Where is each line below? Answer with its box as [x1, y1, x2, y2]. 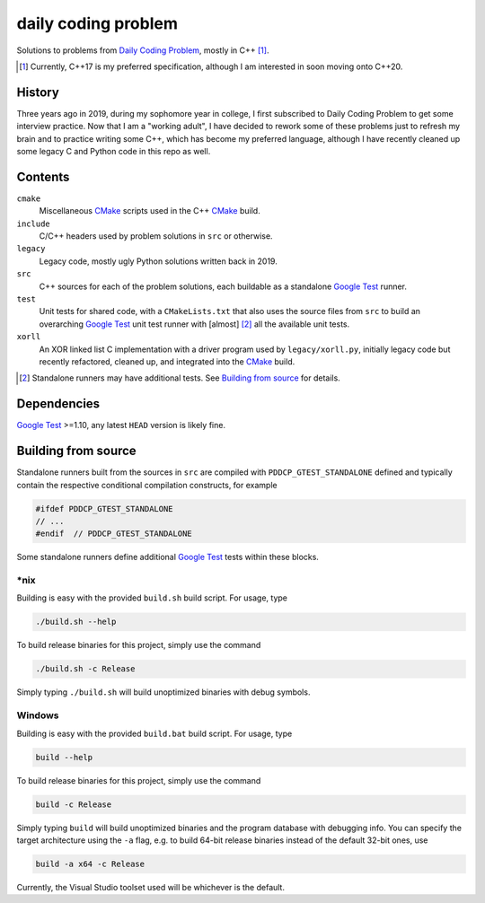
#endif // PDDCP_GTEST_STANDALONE [35, 529, 192, 539]
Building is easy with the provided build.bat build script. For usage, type [16, 728, 293, 739]
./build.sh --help [35, 617, 117, 627]
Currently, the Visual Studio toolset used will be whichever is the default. [16, 881, 285, 892]
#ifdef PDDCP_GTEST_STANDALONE [35, 504, 174, 513]
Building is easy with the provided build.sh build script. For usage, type [16, 592, 287, 603]
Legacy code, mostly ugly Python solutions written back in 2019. [39, 256, 278, 267]
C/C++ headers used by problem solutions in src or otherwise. [39, 231, 273, 241]
